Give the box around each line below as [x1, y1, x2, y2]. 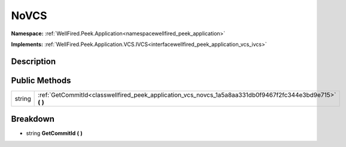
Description [11, 56, 56, 66]
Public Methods [11, 75, 71, 85]
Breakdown [11, 114, 55, 124]
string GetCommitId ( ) [26, 130, 83, 137]
